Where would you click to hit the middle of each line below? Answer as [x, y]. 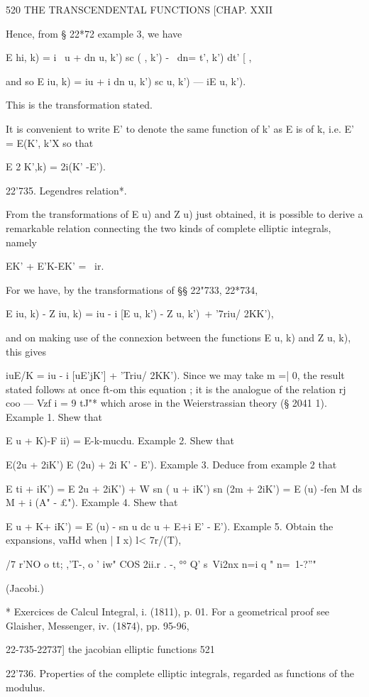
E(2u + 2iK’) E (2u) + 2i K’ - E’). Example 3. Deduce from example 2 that [171, 465]
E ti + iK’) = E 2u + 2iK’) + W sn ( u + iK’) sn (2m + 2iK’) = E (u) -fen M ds [184, 488]
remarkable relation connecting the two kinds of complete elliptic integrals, [169, 227]
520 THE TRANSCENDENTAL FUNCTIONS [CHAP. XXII [139, 9]
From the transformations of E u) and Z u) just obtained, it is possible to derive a [184, 214]
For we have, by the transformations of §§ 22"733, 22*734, [132, 289]
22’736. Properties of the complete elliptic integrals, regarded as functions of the [180, 673]
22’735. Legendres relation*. [66, 190]
